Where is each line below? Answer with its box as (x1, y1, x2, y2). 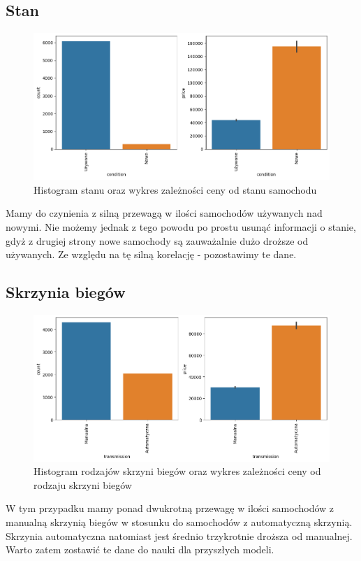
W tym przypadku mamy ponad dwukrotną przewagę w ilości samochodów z (6, 501, 334, 516)
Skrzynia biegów (6, 281, 126, 303)
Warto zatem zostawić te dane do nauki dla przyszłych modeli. (6, 542, 274, 557)
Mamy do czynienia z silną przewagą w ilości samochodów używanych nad (6, 206, 323, 220)
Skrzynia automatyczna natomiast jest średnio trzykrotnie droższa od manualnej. (6, 528, 353, 543)
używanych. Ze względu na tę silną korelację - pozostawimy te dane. (6, 247, 297, 262)
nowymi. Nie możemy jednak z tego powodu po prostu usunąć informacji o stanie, (6, 220, 356, 234)
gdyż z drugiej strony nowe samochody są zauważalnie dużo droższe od (6, 233, 309, 248)
